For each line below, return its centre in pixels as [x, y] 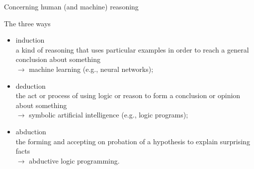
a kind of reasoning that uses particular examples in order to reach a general [132, 49]
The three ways [27, 23]
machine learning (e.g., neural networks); [91, 69]
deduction [31, 85]
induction [30, 40]
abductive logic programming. [74, 160]
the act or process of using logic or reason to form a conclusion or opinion [128, 95]
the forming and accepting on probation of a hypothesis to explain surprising [133, 141]
